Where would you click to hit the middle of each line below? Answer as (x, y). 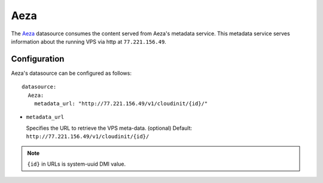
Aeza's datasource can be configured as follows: (71, 73)
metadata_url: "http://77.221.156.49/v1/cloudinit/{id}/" (121, 104)
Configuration (38, 59)
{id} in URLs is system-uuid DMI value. (77, 164)
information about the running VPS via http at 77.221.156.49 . (89, 41)
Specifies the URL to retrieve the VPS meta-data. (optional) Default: (109, 128)
